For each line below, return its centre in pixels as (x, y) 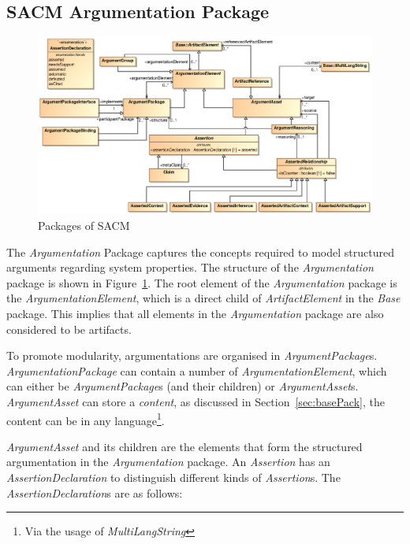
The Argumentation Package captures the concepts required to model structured (200, 252)
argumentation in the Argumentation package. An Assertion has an (168, 462)
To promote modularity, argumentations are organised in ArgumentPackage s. (192, 355)
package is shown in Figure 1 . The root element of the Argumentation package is (202, 282)
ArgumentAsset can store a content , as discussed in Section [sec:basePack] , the (196, 401)
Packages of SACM (84, 226)
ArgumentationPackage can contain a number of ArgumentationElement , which (197, 370)
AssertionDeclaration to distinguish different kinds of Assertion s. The (173, 477)
